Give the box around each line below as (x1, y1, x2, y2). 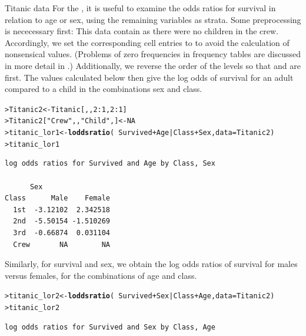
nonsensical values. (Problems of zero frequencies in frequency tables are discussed (5, 48, 301, 60)
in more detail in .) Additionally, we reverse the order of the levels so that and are (5, 59, 301, 71)
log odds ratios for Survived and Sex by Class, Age (5, 322, 215, 331)
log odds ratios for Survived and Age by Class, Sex (5, 159, 215, 168)
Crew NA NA (13, 240, 110, 249)
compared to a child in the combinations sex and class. (5, 83, 202, 95)
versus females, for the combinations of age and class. (5, 269, 197, 281)
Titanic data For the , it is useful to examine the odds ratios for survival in (5, 2, 276, 14)
